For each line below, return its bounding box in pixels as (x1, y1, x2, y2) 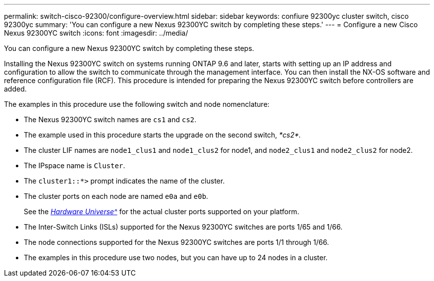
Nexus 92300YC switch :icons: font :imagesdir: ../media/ (4, 29, 188, 37)
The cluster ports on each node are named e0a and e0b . (24, 192, 209, 200)
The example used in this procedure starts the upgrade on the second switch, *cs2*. (24, 131, 301, 139)
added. (4, 85, 27, 93)
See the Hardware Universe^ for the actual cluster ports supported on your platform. (24, 207, 299, 216)
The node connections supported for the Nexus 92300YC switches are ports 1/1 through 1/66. (24, 238, 329, 246)
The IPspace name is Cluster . (24, 161, 125, 170)
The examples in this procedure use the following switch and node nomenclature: (4, 100, 270, 108)
